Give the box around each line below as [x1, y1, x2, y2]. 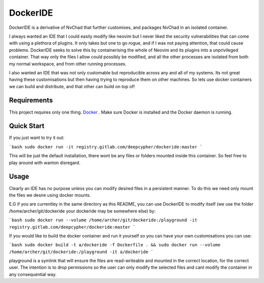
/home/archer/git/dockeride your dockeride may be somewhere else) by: [9, 208, 156, 214]
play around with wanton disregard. [9, 160, 81, 165]
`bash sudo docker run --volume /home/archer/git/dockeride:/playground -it [9, 217, 198, 223]
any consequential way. [9, 271, 57, 277]
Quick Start [9, 122, 44, 130]
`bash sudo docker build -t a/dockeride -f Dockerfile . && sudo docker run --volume [9, 242, 221, 248]
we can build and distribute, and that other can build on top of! [9, 83, 135, 89]
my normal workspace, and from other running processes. [9, 61, 127, 67]
